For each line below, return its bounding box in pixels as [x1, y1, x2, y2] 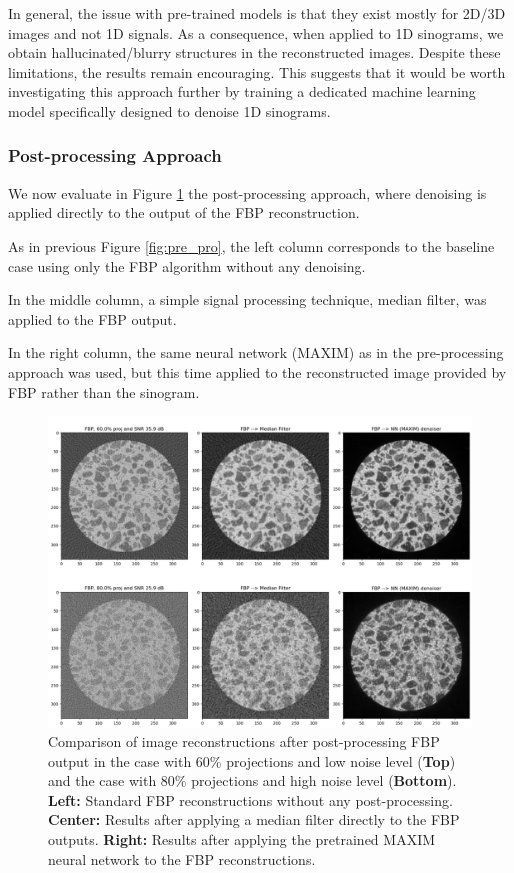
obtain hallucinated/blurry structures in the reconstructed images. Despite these [8, 42, 501, 63]
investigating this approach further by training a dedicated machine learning [8, 81, 476, 102]
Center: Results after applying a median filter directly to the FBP [48, 809, 460, 830]
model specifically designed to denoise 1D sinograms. [8, 100, 331, 121]
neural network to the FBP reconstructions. [48, 848, 316, 869]
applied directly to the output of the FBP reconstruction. [8, 202, 360, 223]
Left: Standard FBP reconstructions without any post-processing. [48, 789, 453, 810]
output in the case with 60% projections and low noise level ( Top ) [48, 750, 456, 771]
